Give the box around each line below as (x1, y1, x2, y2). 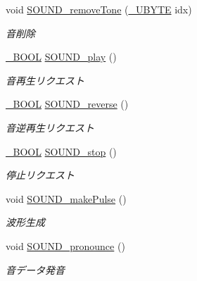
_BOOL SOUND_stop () (6, 144, 117, 158)
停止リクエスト (6, 168, 75, 182)
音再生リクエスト (6, 73, 84, 87)
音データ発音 (6, 262, 65, 277)
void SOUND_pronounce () (6, 238, 125, 253)
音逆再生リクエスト (6, 120, 94, 135)
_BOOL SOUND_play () (6, 49, 117, 64)
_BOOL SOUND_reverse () (6, 96, 129, 111)
